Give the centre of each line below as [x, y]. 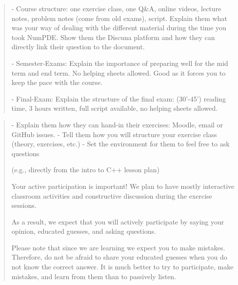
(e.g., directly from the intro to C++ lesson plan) [86, 170]
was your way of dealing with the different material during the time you [119, 28]
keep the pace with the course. [57, 82]
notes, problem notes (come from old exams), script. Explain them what [119, 18]
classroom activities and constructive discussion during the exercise [112, 195]
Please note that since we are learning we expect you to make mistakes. [118, 247]
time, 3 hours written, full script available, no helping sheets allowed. [115, 108]
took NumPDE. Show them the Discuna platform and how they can [113, 37]
